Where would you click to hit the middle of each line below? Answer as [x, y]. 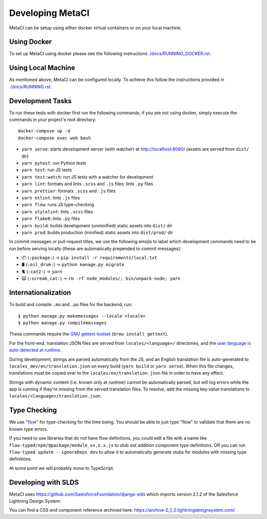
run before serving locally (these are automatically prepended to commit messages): [95, 249]
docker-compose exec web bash [55, 138]
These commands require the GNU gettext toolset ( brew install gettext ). [89, 334]
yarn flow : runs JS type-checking [58, 205]
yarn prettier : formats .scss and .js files [68, 191]
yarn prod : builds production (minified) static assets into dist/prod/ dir [97, 232]
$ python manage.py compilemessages [62, 323]
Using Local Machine [42, 68]
